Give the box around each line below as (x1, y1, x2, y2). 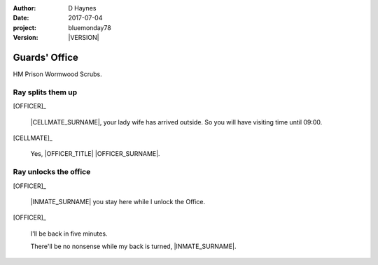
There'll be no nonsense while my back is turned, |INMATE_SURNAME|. (30, 242, 237, 251)
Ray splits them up (13, 87, 78, 97)
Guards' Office (13, 51, 78, 63)
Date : (13, 14, 29, 22)
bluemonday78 (68, 23, 111, 31)
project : (13, 23, 36, 31)
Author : (13, 4, 36, 12)
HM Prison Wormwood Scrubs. (13, 70, 102, 78)
